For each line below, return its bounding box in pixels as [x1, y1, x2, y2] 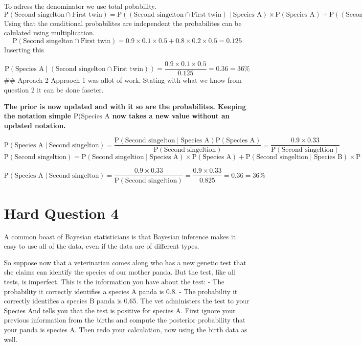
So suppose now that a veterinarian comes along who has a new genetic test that [4, 257, 247, 267]
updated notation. [4, 120, 66, 130]
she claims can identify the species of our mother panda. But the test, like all [4, 267, 235, 277]
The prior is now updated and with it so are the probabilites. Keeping [4, 101, 246, 111]
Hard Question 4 [4, 203, 119, 223]
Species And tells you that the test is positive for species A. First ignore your [4, 305, 236, 315]
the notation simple [4, 111, 71, 121]
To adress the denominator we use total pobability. [4, 1, 157, 11]
